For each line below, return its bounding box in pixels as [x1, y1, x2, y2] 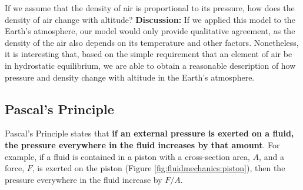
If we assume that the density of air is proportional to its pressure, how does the [5, 2, 295, 14]
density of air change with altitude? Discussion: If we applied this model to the [5, 13, 295, 25]
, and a [259, 150, 284, 162]
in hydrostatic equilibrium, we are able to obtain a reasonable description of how [5, 59, 296, 71]
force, [5, 162, 25, 174]
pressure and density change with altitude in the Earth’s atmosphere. [5, 71, 255, 83]
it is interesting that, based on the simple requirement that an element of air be [5, 48, 292, 60]
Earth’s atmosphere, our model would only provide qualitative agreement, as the [5, 25, 295, 37]
